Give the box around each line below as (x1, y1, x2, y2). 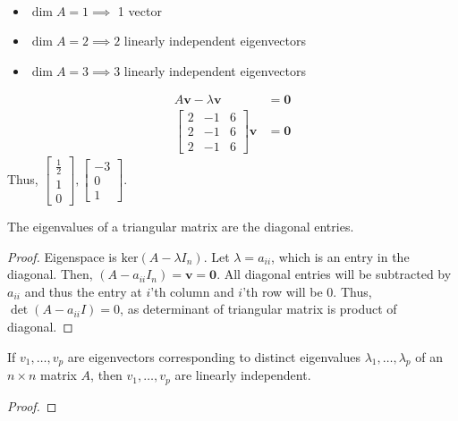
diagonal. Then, (7, 265, 93, 283)
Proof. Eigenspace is (7, 247, 117, 265)
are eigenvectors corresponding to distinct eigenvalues (67, 347, 360, 366)
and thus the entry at (24, 282, 142, 300)
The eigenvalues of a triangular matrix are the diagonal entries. (7, 216, 354, 235)
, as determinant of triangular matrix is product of (120, 299, 397, 318)
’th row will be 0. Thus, (242, 282, 372, 300)
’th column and (150, 282, 234, 300)
